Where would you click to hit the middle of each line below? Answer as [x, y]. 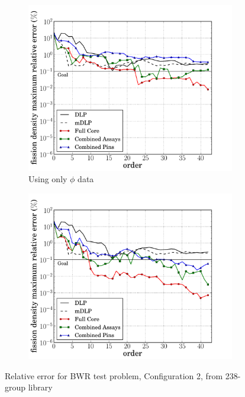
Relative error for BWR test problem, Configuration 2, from [114, 375]
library [40, 387]
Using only [48, 179]
